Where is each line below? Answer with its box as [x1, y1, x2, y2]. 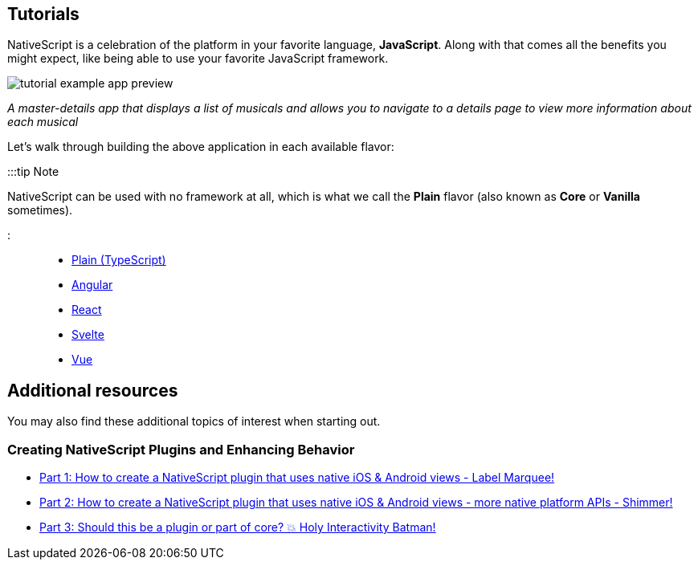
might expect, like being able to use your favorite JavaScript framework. [7, 51, 389, 66]
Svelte [71, 328, 104, 342]
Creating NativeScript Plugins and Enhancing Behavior [7, 441, 355, 458]
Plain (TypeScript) [71, 253, 166, 267]
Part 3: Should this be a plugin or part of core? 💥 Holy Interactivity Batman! [39, 520, 436, 535]
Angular [71, 278, 113, 292]
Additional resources [7, 380, 178, 401]
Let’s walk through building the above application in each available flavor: [7, 140, 394, 154]
